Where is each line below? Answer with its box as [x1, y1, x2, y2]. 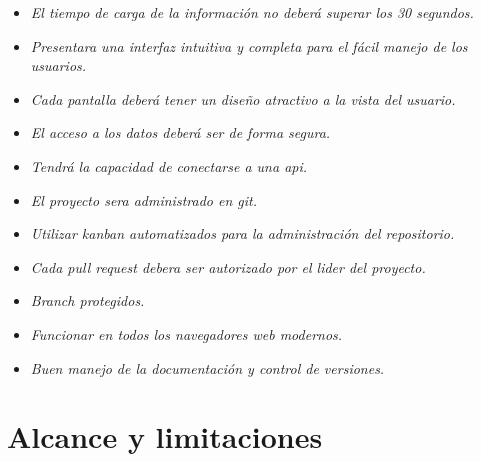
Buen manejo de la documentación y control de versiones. [30, 357, 385, 378]
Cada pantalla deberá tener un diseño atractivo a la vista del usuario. [30, 88, 456, 109]
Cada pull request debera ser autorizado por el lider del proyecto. [30, 256, 426, 277]
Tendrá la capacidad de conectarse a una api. [30, 155, 308, 176]
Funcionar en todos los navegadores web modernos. [30, 323, 343, 344]
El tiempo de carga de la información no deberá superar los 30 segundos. [30, 2, 474, 22]
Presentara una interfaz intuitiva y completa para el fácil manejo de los [30, 35, 468, 56]
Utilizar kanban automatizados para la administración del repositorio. [30, 223, 455, 244]
